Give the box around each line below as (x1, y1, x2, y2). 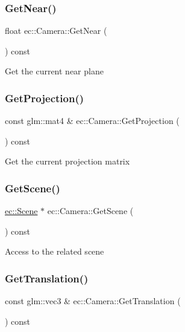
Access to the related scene (5, 245, 104, 258)
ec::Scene (5, 204, 38, 217)
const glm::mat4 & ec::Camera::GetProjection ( (5, 114, 180, 127)
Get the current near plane (5, 65, 104, 77)
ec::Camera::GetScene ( (47, 204, 134, 217)
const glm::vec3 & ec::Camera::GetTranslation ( (5, 295, 181, 307)
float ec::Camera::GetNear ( (5, 24, 107, 37)
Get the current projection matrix (5, 155, 130, 168)
